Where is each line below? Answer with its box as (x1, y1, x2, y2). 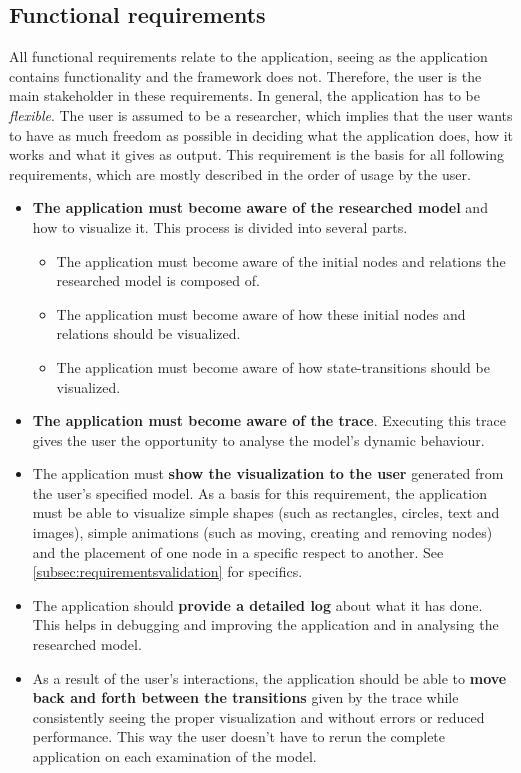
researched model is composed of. (56, 270, 260, 291)
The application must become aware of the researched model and (32, 197, 488, 218)
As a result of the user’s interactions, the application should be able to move (32, 667, 507, 688)
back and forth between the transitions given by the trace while (32, 687, 459, 708)
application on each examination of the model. (32, 746, 317, 767)
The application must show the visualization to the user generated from (32, 463, 504, 484)
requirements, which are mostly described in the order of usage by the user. (9, 163, 471, 184)
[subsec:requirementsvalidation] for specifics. (32, 561, 303, 582)
